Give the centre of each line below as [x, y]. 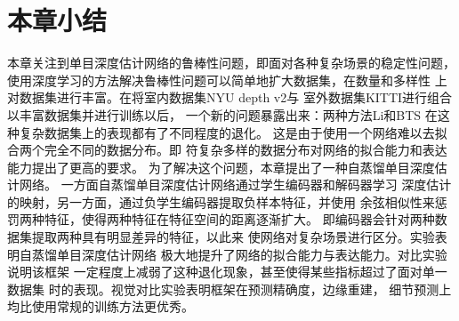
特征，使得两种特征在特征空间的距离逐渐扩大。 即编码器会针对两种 [239, 219]
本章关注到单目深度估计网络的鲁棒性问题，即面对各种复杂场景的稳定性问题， [231, 63]
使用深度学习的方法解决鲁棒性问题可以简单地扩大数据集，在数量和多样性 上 [227, 80]
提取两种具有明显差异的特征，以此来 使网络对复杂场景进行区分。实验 [233, 237]
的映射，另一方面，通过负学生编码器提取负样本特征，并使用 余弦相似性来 [221, 201]
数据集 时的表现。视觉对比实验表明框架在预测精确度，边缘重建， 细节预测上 [229, 289]
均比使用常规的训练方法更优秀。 [101, 306]
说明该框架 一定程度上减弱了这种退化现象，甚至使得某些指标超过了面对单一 [227, 272]
